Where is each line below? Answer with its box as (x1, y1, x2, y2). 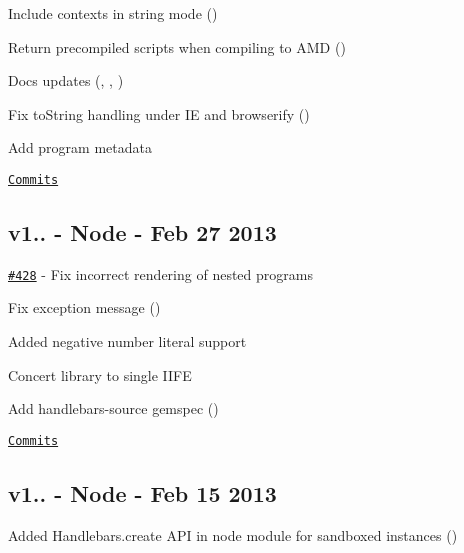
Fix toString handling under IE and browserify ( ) (8, 103, 310, 124)
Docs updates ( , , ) (8, 70, 124, 91)
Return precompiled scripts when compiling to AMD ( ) (8, 36, 346, 57)
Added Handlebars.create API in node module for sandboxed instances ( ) (8, 524, 458, 545)
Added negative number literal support (8, 331, 247, 352)
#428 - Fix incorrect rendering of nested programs (8, 263, 313, 284)
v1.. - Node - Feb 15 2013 (8, 477, 277, 508)
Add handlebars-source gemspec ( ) (8, 398, 219, 419)
